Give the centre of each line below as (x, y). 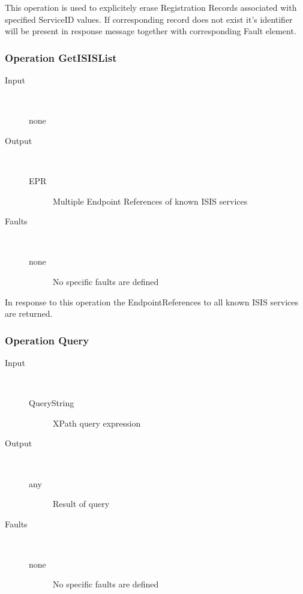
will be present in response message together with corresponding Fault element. (151, 31)
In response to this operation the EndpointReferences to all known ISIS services (152, 301)
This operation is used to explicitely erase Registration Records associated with (151, 7)
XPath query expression (97, 423)
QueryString (52, 403)
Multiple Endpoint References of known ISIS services (150, 201)
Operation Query (47, 340)
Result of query (81, 504)
